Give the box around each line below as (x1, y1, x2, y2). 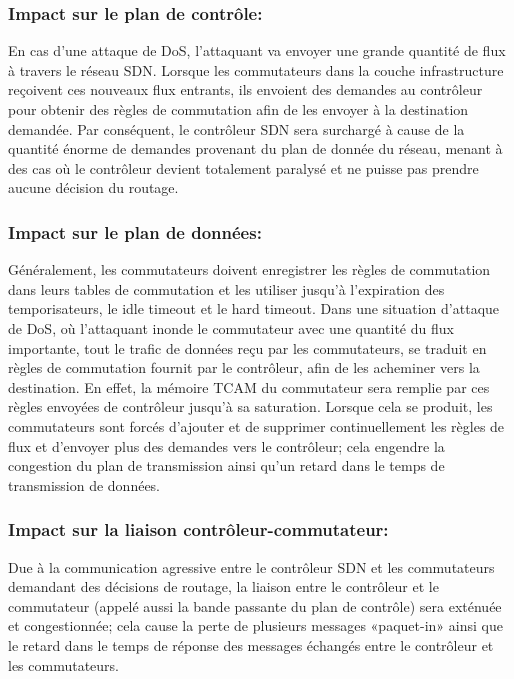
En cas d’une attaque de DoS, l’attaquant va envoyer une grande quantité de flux (8, 40, 506, 61)
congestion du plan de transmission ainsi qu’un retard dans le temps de (8, 455, 445, 476)
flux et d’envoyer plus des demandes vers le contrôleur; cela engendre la (8, 435, 445, 456)
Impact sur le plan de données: (8, 219, 262, 244)
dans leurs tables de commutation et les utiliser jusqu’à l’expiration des (8, 278, 445, 299)
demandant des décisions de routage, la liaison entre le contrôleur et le (8, 576, 439, 597)
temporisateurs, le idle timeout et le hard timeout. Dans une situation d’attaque (8, 298, 500, 319)
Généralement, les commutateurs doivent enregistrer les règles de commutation (8, 259, 491, 280)
